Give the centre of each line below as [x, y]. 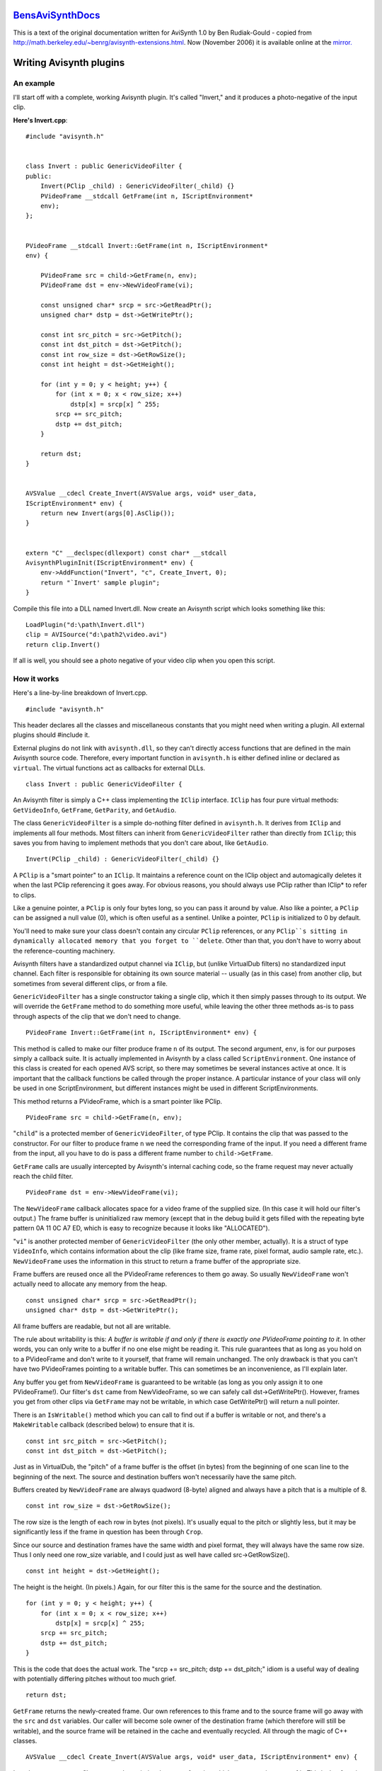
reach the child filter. [43, 1176]
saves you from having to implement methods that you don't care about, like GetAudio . [141, 842]
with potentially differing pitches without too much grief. [95, 1678]
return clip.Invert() [63, 644]
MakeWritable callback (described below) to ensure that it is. [104, 1425]
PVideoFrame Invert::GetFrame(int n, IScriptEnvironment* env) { [141, 1033]
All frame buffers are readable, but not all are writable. [92, 1326]
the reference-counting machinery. [64, 951]
